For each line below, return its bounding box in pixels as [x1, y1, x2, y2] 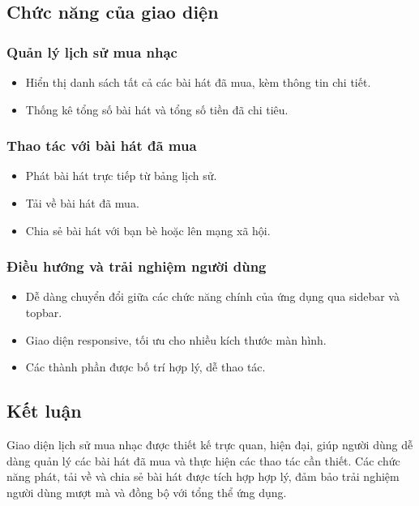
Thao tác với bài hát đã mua [6, 135, 197, 156]
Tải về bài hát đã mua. [25, 195, 139, 211]
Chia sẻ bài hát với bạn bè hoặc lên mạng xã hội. [25, 221, 271, 238]
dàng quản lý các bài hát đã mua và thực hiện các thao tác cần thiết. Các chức [6, 452, 400, 469]
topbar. [25, 304, 62, 320]
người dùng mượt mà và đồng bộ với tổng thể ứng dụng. [6, 483, 287, 500]
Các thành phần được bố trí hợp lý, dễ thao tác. [25, 358, 266, 375]
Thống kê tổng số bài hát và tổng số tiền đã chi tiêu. [25, 101, 289, 118]
